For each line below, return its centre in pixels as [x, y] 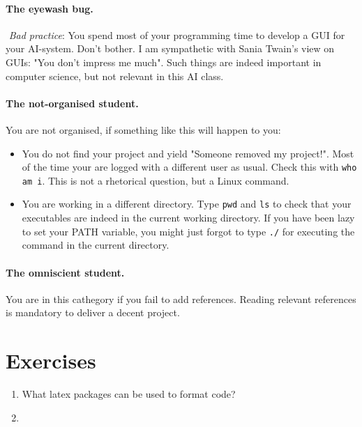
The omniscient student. [65, 272]
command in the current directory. [96, 245]
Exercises [51, 360]
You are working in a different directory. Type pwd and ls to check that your [187, 204]
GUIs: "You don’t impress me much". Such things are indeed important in [164, 62]
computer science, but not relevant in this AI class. [115, 76]
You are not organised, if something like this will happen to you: [143, 129]
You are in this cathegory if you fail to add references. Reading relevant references [181, 298]
